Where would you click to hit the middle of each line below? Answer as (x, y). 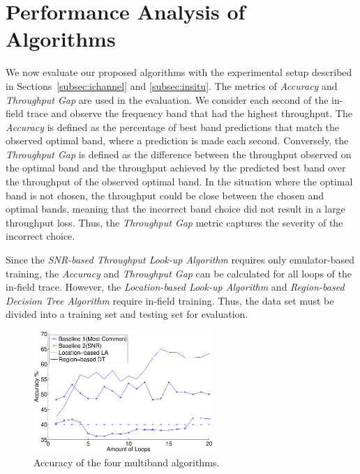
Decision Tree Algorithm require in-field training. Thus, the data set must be (170, 300)
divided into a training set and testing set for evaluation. (127, 314)
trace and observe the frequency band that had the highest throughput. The (189, 113)
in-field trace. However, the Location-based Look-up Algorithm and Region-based (175, 287)
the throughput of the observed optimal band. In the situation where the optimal (179, 182)
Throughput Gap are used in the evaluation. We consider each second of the (167, 99)
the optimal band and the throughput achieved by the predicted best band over (176, 168)
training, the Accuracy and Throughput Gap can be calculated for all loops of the (179, 273)
